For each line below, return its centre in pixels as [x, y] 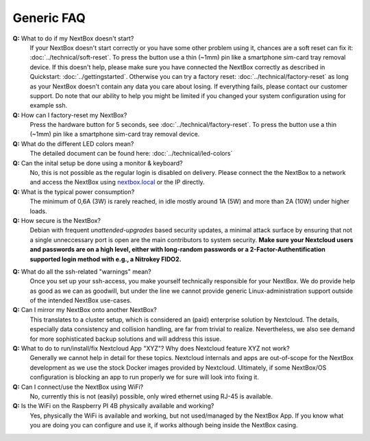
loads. [38, 211]
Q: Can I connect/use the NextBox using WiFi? [78, 387]
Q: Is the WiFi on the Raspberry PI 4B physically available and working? [113, 406]
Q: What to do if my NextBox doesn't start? [73, 38]
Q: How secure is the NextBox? [57, 220]
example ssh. [49, 106]
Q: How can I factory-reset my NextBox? [70, 115]
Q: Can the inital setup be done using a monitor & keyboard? [98, 163]
